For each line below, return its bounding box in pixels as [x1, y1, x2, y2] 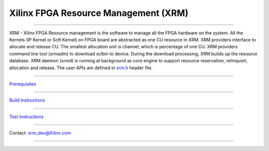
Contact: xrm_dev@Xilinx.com [9, 130, 71, 136]
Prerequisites [9, 81, 37, 87]
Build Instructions [9, 97, 45, 103]
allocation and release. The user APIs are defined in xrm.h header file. [9, 65, 153, 71]
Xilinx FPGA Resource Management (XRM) [9, 7, 189, 18]
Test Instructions [9, 114, 44, 120]
